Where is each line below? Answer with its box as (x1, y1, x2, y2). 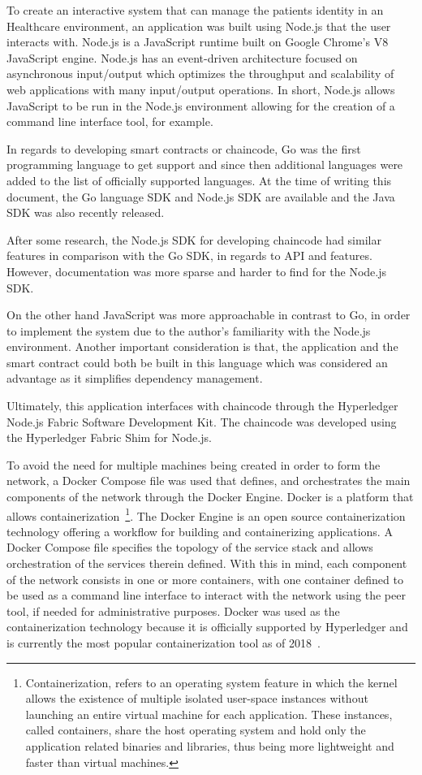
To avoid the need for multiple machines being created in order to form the (6, 456, 381, 473)
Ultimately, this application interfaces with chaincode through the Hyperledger (6, 397, 398, 414)
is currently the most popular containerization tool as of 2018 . (6, 634, 321, 652)
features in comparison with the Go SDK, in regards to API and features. (6, 247, 372, 264)
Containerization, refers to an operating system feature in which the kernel (25, 673, 398, 691)
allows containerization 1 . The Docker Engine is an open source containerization (6, 504, 406, 524)
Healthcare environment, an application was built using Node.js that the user (6, 17, 391, 34)
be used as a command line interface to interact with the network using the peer (6, 587, 406, 604)
